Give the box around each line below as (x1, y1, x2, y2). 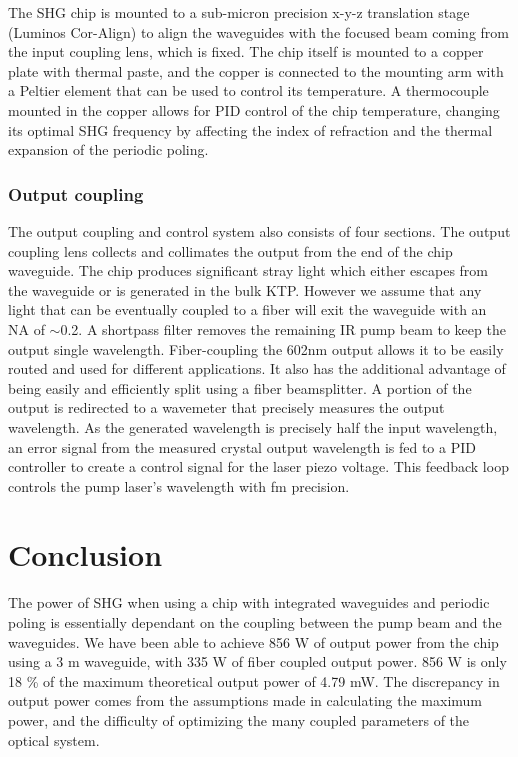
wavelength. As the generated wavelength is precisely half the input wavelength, (8, 416, 498, 437)
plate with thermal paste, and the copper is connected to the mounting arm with (8, 60, 504, 81)
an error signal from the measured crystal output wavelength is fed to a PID (8, 436, 476, 457)
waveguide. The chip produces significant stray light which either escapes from (8, 260, 489, 281)
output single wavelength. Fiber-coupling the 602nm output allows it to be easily (8, 338, 504, 359)
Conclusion (8, 534, 163, 575)
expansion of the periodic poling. (8, 139, 209, 160)
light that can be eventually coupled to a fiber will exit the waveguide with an (8, 299, 487, 320)
